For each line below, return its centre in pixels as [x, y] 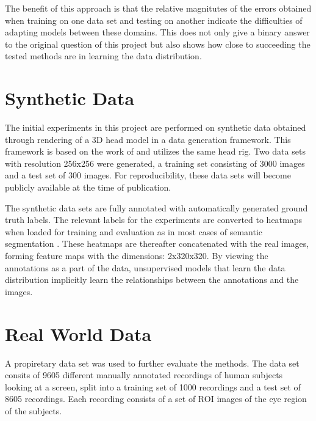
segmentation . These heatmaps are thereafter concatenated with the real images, [157, 243]
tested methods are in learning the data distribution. [103, 56]
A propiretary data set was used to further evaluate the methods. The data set [152, 363]
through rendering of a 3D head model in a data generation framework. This [148, 139]
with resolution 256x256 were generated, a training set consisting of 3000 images [155, 163]
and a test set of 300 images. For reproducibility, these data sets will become [148, 175]
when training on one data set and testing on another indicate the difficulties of [154, 20]
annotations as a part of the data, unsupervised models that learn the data [145, 267]
